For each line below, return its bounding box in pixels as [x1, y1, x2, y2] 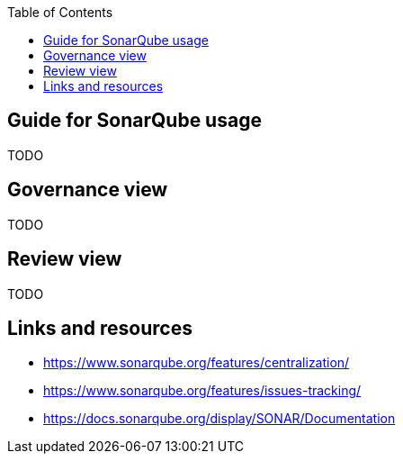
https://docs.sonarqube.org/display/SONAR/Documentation [43, 411, 396, 427]
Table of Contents [7, 5, 113, 20]
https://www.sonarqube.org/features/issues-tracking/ [43, 383, 362, 399]
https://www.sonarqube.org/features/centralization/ [43, 355, 350, 371]
